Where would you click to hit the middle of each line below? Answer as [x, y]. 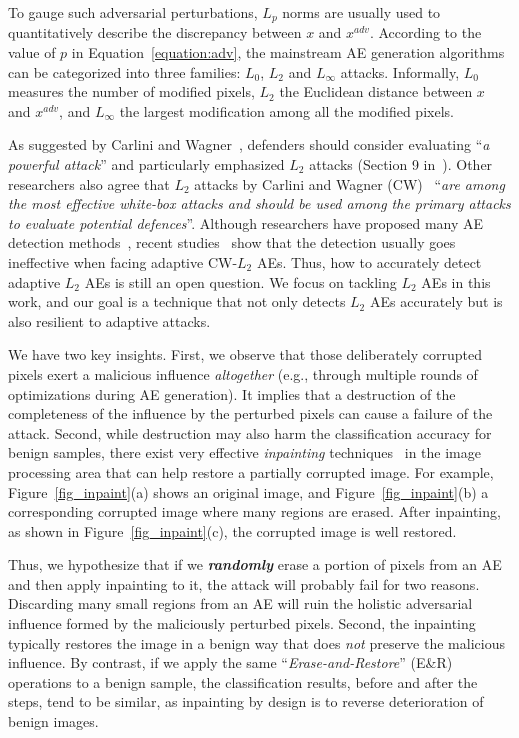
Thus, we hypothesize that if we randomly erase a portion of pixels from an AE [255, 564]
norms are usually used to [361, 12]
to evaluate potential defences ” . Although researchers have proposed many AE [246, 222]
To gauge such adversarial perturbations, [133, 12]
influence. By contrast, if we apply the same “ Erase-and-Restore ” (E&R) [230, 662]
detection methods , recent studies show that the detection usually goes [232, 242]
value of [32, 52]
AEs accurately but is [436, 301]
